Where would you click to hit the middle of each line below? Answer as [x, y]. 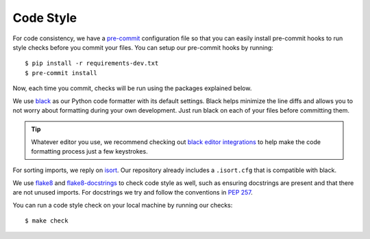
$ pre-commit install [61, 73]
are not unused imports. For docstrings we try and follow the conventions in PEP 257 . [133, 193]
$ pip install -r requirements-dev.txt [92, 64]
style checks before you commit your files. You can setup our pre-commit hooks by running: [143, 47]
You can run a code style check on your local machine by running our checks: [123, 205]
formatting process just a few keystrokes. [89, 152]
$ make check [47, 221]
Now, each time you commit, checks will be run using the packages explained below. [132, 88]
